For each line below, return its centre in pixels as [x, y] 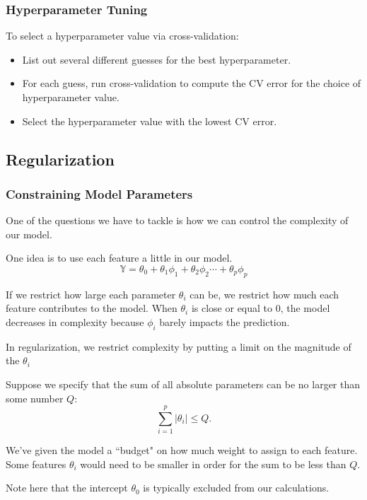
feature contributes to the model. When [92, 308]
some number [35, 398]
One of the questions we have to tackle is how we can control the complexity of [177, 220]
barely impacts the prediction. [225, 321]
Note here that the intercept [67, 488]
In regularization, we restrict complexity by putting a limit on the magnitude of [179, 346]
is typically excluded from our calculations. [236, 488]
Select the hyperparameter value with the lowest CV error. [150, 121]
